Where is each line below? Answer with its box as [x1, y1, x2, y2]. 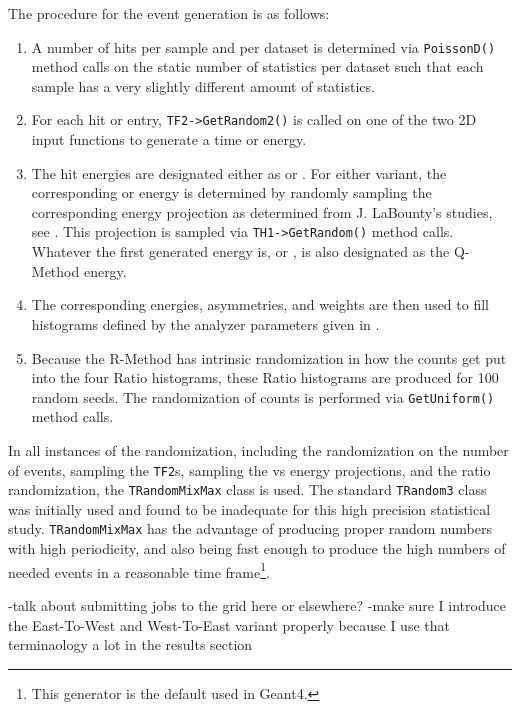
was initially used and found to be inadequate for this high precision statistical [8, 498, 491, 519]
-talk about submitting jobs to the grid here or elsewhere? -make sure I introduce [8, 594, 506, 615]
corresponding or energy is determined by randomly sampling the [31, 182, 432, 203]
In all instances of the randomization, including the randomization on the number [8, 439, 509, 460]
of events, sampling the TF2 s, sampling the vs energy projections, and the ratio [8, 459, 491, 480]
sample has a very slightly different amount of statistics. [31, 75, 375, 96]
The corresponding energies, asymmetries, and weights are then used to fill [31, 294, 489, 315]
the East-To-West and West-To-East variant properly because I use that [8, 614, 450, 635]
